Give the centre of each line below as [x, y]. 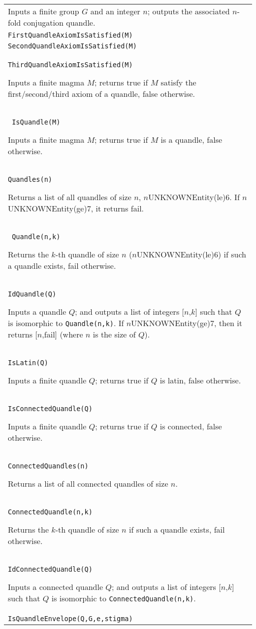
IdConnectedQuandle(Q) [50, 569]
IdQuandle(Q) [32, 294]
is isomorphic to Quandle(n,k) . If [66, 323]
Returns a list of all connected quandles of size [88, 483]
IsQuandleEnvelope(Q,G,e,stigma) [70, 619]
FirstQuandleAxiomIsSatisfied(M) [70, 35]
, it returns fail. [117, 208]
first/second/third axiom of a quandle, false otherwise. [102, 94]
